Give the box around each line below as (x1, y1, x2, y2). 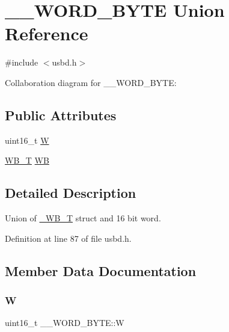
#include (5, 56, 38, 69)
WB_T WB (5, 154, 49, 167)
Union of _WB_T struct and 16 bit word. (5, 212, 161, 224)
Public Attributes (5, 105, 117, 124)
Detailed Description (5, 183, 136, 202)
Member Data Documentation (5, 261, 197, 280)
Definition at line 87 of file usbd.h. (5, 232, 132, 244)
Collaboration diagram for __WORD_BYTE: (5, 76, 177, 88)
